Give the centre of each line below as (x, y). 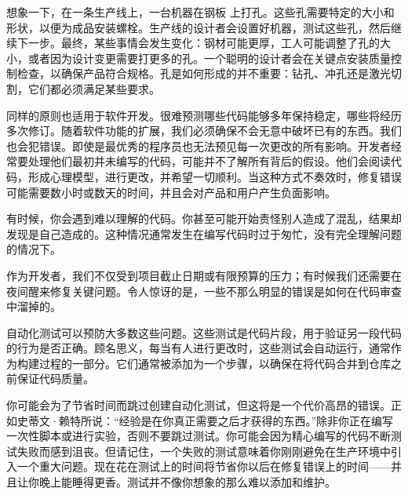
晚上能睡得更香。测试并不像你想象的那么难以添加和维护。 (187, 482)
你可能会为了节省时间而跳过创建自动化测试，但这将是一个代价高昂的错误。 (199, 405)
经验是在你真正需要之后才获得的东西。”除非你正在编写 (256, 420)
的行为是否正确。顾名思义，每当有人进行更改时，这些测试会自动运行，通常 (199, 348)
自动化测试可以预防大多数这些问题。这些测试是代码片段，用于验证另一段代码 (204, 332)
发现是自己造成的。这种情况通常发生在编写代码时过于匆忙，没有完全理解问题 (204, 233)
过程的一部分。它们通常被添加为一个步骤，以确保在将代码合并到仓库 (215, 363)
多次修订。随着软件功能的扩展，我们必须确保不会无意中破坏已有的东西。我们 (204, 131)
